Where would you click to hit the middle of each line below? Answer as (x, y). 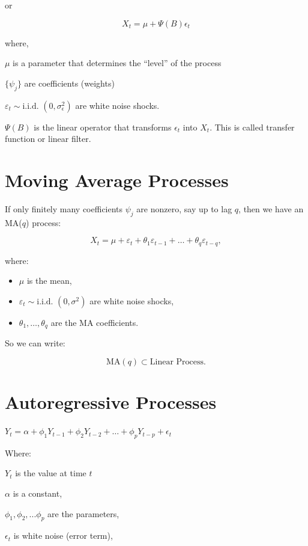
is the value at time (51, 473)
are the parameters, (83, 513)
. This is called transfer (252, 127)
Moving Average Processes (117, 179)
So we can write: (35, 343)
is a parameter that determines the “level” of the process (117, 63)
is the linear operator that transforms (103, 127)
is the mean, (49, 281)
